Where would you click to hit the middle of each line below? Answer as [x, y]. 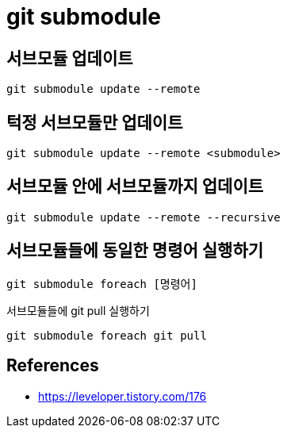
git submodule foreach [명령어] [102, 284]
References [53, 366]
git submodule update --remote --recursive [143, 217]
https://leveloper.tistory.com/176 [122, 396]
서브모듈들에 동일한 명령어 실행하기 [135, 251]
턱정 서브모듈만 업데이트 [95, 122]
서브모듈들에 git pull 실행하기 [78, 310]
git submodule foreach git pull [107, 335]
